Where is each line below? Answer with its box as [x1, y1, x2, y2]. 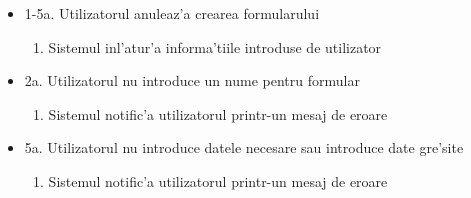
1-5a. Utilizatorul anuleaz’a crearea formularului [24, 3, 320, 23]
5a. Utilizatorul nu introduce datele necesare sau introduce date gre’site [24, 137, 464, 158]
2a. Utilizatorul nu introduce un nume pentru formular [24, 70, 360, 91]
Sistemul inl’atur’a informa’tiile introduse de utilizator [48, 36, 382, 57]
